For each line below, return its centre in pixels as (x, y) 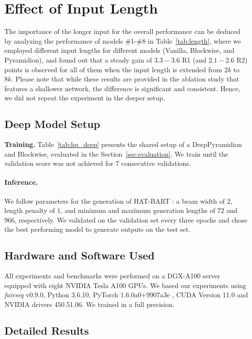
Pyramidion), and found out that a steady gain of (78, 59)
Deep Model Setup (52, 124)
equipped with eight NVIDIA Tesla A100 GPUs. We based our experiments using (126, 285)
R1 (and (194, 59)
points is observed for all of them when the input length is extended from (113, 69)
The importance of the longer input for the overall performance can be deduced (122, 31)
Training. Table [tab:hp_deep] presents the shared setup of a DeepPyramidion (123, 144)
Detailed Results (47, 330)
